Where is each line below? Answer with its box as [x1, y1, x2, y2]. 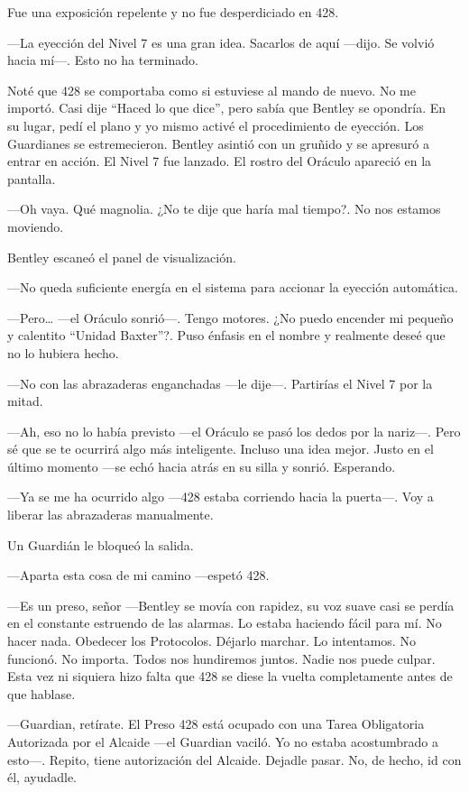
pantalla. [7, 169, 56, 188]
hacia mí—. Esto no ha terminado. [7, 51, 198, 69]
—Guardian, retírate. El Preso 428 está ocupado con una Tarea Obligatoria [7, 714, 425, 733]
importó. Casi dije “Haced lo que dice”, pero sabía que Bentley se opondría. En [7, 98, 446, 117]
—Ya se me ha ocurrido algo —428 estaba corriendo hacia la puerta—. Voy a [7, 487, 434, 506]
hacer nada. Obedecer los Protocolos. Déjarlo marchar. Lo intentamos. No [7, 631, 416, 650]
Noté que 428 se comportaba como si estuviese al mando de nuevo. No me [7, 80, 416, 99]
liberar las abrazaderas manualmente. [7, 505, 214, 524]
